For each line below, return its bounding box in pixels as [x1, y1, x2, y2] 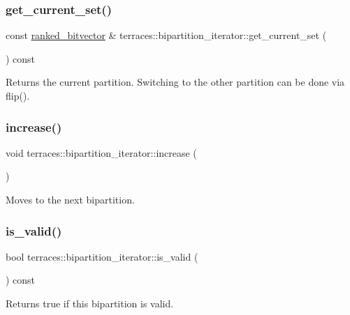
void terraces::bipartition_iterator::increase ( [6, 145, 197, 160]
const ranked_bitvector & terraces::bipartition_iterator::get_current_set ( [6, 28, 327, 43]
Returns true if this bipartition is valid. [6, 296, 174, 310]
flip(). [6, 89, 30, 102]
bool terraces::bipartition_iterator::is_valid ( [6, 249, 198, 263]
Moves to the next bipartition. [6, 192, 135, 206]
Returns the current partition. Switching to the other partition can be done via [6, 75, 345, 89]
